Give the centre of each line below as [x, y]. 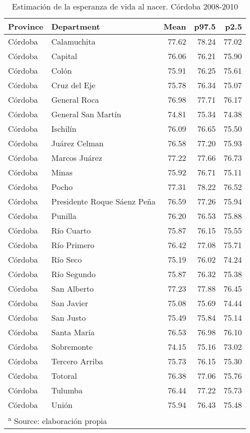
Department [76, 26]
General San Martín [86, 114]
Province [26, 26]
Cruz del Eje [73, 85]
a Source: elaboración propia [58, 420]
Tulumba [67, 390]
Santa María [73, 332]
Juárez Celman [77, 143]
